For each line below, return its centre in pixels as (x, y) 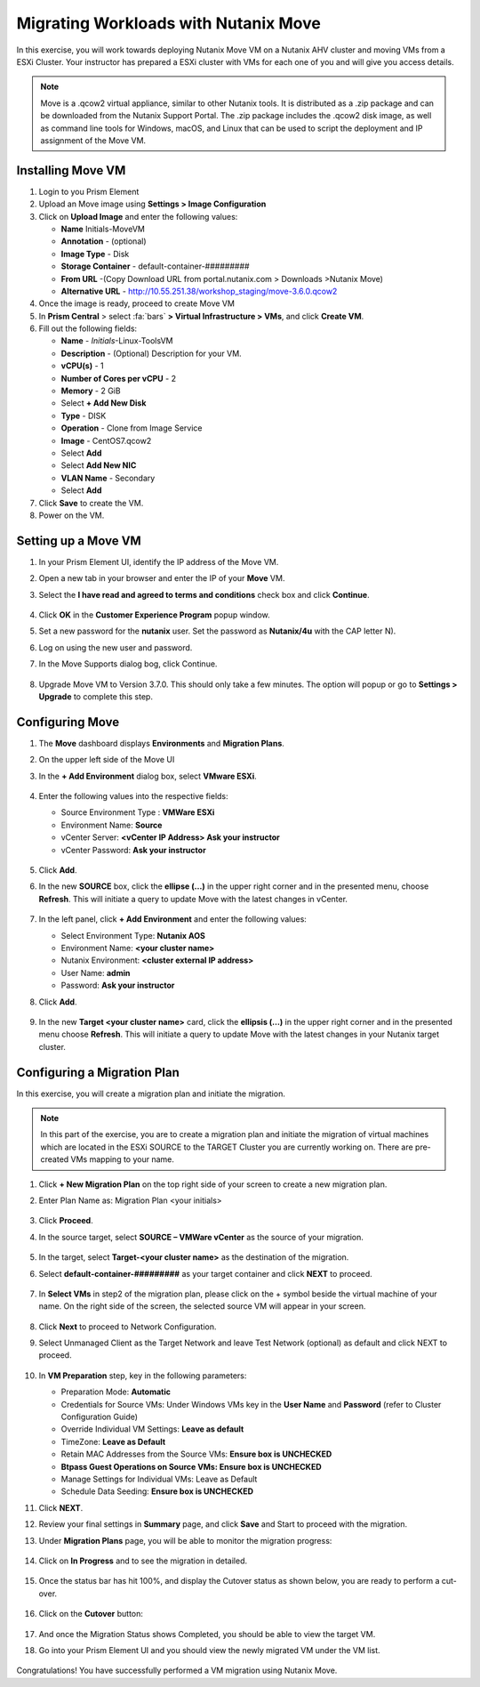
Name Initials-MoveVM (103, 229)
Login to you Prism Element (89, 191)
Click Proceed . (66, 1221)
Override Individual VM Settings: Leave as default (152, 1429)
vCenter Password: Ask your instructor (133, 850)
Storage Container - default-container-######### (155, 266)
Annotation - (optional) (104, 241)
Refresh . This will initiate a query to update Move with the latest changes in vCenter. (193, 899)
